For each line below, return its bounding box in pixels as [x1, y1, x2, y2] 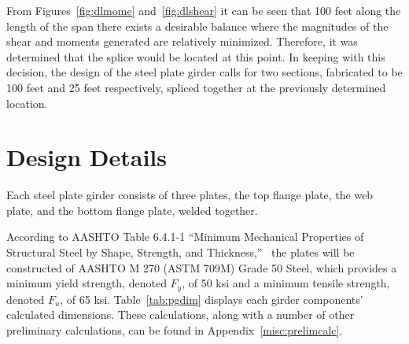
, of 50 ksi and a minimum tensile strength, [182, 275, 390, 291]
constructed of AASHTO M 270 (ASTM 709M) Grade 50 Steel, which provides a [6, 259, 397, 276]
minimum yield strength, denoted [6, 275, 167, 291]
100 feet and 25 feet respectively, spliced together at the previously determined [6, 79, 386, 95]
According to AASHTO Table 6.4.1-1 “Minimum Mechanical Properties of [6, 228, 364, 245]
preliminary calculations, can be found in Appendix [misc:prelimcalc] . [6, 321, 343, 338]
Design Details [6, 141, 168, 173]
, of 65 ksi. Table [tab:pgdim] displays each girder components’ [60, 290, 363, 307]
